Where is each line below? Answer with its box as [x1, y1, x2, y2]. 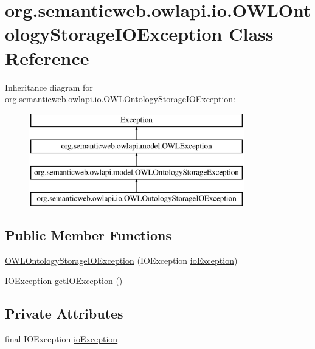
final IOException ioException [5, 333, 118, 345]
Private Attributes [5, 304, 123, 323]
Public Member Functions [5, 225, 171, 244]
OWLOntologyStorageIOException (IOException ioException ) [5, 254, 238, 266]
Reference [5, 45, 89, 70]
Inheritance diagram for [5, 80, 93, 93]
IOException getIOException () [5, 274, 123, 287]
